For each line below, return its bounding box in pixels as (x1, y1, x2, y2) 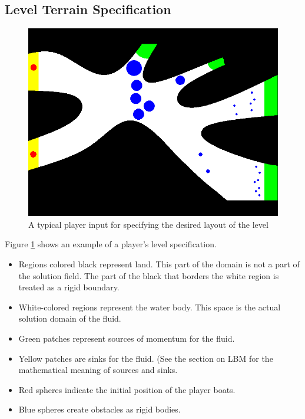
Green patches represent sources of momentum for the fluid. (18, 332, 235, 344)
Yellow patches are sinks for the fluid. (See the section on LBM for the (18, 352, 273, 364)
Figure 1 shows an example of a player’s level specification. (5, 238, 217, 250)
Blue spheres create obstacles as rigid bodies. (18, 403, 181, 415)
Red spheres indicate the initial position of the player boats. (18, 383, 236, 395)
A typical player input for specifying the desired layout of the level (28, 218, 268, 230)
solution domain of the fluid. (18, 312, 121, 325)
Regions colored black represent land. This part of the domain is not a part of (18, 257, 300, 270)
